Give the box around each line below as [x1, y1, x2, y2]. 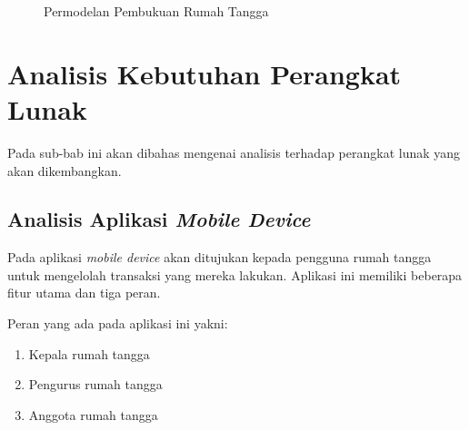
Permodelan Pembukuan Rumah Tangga [44, 2, 269, 20]
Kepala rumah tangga [28, 344, 150, 363]
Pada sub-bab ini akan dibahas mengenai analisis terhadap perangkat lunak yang [7, 142, 461, 161]
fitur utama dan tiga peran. [7, 283, 161, 302]
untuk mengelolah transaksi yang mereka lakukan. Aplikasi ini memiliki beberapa [7, 265, 463, 284]
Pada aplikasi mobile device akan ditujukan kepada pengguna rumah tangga [7, 248, 432, 267]
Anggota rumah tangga [28, 405, 158, 424]
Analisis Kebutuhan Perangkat [7, 54, 402, 92]
